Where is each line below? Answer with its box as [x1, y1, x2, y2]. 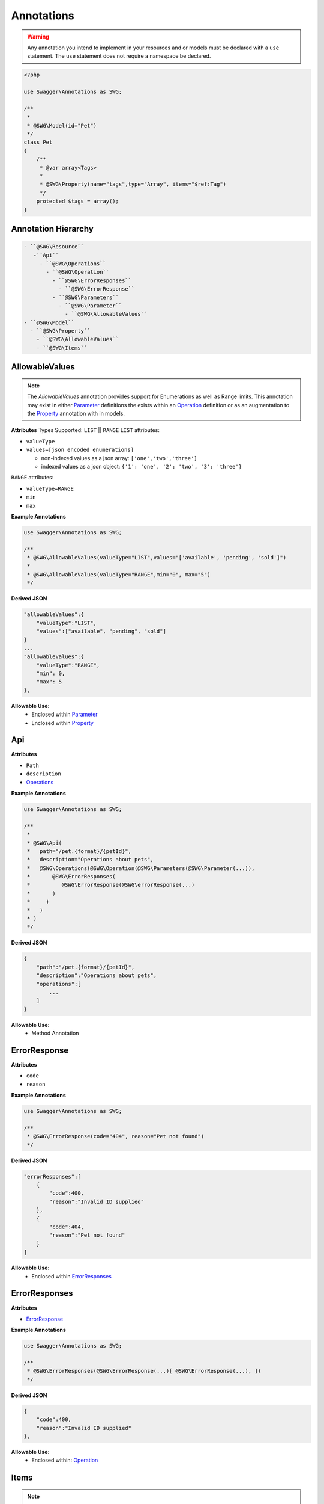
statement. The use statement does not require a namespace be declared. [27, 52, 211, 60]
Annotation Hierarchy [11, 223, 94, 234]
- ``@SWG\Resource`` [23, 244, 84, 250]
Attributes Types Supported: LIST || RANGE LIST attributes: [11, 427, 160, 434]
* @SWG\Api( [27, 839, 62, 846]
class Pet [23, 139, 53, 146]
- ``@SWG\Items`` [36, 344, 88, 351]
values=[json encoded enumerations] [26, 446, 134, 454]
